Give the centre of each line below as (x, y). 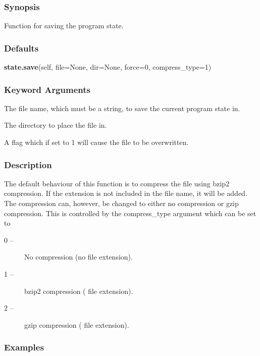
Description (28, 164)
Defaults (21, 48)
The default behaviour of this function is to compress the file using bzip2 (117, 183)
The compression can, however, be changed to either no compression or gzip (121, 203)
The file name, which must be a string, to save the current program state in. (122, 108)
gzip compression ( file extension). (77, 324)
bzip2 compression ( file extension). (79, 291)
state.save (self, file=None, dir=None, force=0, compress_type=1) (108, 67)
